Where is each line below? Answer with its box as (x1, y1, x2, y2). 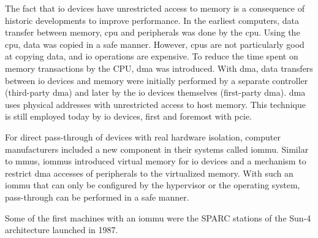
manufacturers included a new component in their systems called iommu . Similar (5, 142, 309, 155)
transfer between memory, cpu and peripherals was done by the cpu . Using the (5, 26, 300, 39)
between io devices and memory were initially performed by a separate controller (5, 74, 308, 86)
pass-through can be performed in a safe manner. (5, 190, 189, 203)
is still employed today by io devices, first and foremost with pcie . (5, 110, 252, 123)
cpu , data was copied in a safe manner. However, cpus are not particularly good (5, 37, 305, 50)
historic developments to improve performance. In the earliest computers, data (5, 13, 300, 26)
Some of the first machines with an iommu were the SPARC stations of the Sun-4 (5, 211, 311, 224)
